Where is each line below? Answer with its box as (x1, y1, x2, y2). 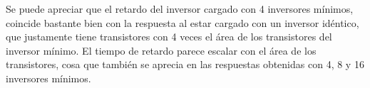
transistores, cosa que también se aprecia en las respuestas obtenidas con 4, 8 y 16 (6, 57, 364, 72)
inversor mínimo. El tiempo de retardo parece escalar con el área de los (6, 43, 317, 57)
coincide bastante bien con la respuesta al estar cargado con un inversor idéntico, (6, 15, 359, 30)
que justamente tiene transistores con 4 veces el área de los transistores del (6, 29, 332, 44)
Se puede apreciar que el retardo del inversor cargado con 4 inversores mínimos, (6, 1, 354, 16)
